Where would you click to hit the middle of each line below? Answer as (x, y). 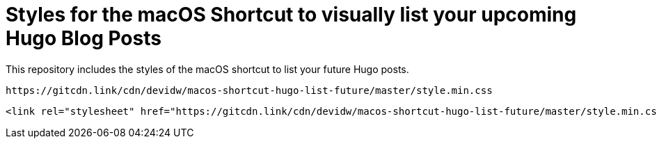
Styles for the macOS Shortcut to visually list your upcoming (291, 15)
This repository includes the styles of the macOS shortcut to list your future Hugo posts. (207, 69)
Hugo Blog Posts (84, 38)
